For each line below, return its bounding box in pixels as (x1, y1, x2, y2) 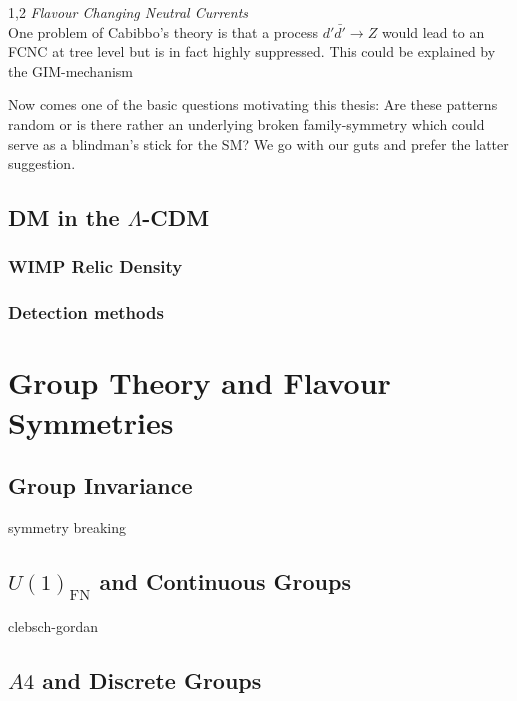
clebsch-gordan (8, 616, 98, 637)
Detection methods (8, 300, 164, 325)
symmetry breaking (8, 516, 126, 537)
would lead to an (381, 21, 485, 42)
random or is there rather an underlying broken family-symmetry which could (8, 113, 485, 134)
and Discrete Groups (42, 665, 262, 696)
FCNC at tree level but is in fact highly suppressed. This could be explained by (8, 41, 496, 62)
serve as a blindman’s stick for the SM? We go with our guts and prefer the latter (8, 133, 509, 154)
